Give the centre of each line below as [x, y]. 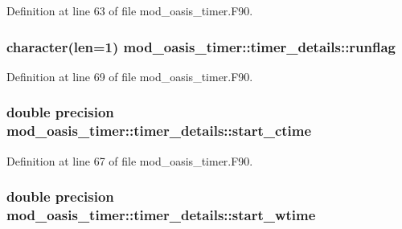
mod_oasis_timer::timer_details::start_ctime [159, 131]
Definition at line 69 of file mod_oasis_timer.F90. [130, 76]
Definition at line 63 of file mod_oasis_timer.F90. [130, 10]
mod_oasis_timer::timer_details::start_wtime [161, 214]
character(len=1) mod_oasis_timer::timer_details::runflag [201, 46]
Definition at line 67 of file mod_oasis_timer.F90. [130, 160]
